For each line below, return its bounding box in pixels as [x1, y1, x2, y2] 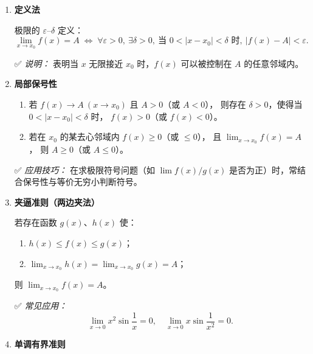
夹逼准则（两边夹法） [14, 195, 100, 208]
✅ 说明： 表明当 [14, 57, 78, 69]
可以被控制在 [181, 57, 232, 69]
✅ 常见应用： [14, 299, 67, 312]
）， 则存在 [205, 98, 246, 110]
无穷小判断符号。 [74, 175, 142, 188]
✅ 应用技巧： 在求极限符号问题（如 [14, 163, 155, 176]
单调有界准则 [14, 337, 66, 350]
